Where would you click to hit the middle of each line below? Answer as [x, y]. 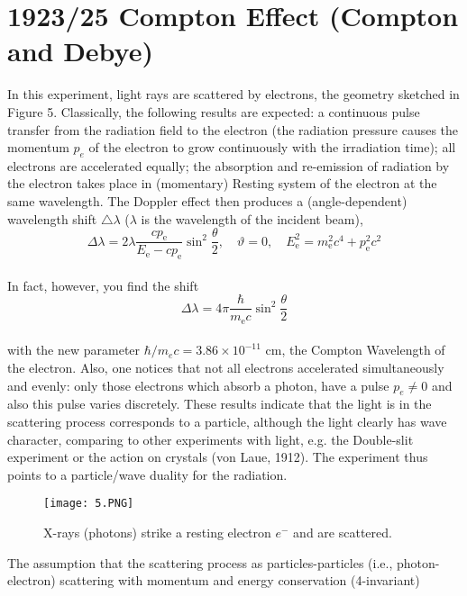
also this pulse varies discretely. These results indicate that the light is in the [220, 404]
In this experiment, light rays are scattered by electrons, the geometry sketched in [233, 94]
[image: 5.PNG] [89, 504]
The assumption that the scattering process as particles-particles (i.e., [200, 562]
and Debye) [80, 51]
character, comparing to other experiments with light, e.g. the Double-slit [211, 439]
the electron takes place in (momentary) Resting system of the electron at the [222, 183]
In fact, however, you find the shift [103, 285]
